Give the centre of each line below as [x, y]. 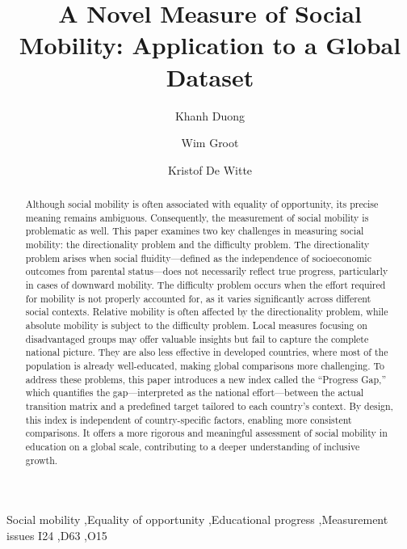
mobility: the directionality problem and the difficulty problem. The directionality [197, 245]
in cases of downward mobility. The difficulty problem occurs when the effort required [206, 285]
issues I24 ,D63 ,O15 [57, 535]
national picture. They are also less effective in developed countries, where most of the [207, 352]
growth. [42, 460]
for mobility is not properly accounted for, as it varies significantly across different [198, 298]
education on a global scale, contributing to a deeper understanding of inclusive [193, 446]
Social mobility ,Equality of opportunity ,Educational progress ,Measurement [197, 519]
